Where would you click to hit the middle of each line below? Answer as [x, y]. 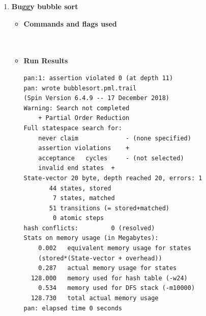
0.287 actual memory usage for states [108, 268]
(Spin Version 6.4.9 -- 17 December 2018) [96, 98]
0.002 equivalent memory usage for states [115, 248]
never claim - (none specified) [115, 138]
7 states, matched [84, 198]
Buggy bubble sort [45, 6]
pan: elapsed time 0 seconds [73, 308]
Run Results [46, 60]
